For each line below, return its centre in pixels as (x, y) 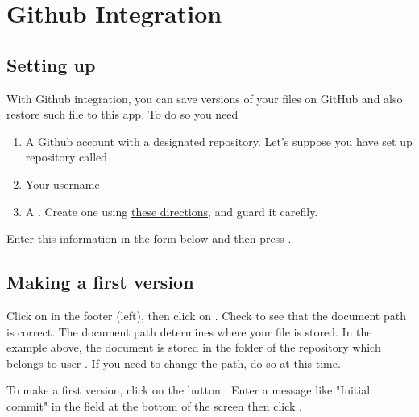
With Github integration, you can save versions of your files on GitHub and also (205, 98)
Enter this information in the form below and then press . (149, 238)
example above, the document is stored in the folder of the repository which (194, 347)
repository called (66, 157)
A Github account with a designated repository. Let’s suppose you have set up (219, 141)
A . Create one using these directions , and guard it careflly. (172, 211)
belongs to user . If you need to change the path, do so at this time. (174, 363)
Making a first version (100, 282)
